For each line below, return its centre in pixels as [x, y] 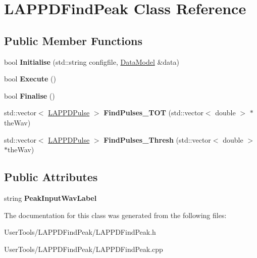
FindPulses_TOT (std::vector [153, 113]
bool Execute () [30, 79]
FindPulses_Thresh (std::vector [157, 139]
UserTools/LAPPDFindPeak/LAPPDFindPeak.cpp [84, 249]
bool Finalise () [30, 95]
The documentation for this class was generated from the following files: [115, 215]
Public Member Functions [73, 40]
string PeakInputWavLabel [50, 198]
